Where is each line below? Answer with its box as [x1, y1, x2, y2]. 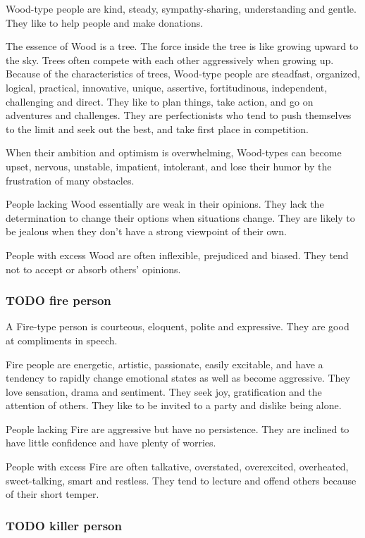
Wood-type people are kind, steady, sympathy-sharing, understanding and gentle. [6, 1, 357, 15]
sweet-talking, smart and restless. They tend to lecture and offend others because [6, 473, 357, 487]
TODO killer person [6, 516, 122, 534]
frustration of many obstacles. [6, 173, 135, 187]
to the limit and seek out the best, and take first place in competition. [6, 121, 309, 136]
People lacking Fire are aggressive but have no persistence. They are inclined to [6, 421, 349, 436]
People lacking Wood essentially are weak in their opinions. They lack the [6, 196, 324, 211]
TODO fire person [6, 292, 111, 309]
